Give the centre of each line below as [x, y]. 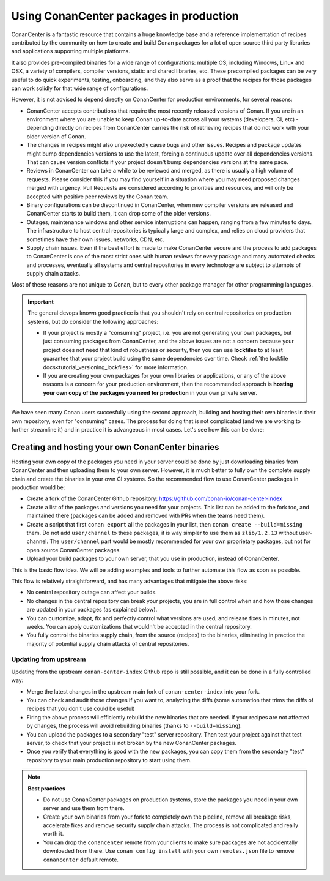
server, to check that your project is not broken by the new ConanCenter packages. [131, 743]
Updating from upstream [49, 659]
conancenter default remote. [81, 860]
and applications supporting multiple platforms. [71, 51]
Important [41, 302]
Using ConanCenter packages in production [125, 16]
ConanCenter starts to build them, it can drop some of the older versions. [119, 214]
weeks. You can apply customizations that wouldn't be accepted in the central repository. [139, 626]
